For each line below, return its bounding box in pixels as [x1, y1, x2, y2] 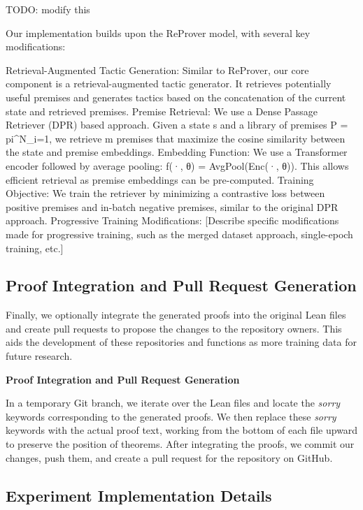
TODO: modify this [6, 2, 90, 16]
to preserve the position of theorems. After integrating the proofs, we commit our [6, 437, 355, 451]
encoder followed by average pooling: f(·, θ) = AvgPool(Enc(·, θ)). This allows [6, 158, 349, 173]
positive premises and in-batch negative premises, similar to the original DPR [6, 199, 339, 214]
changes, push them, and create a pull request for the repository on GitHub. [6, 450, 333, 465]
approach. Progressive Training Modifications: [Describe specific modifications [6, 213, 339, 228]
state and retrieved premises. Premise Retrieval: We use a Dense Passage [6, 103, 318, 118]
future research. [6, 349, 73, 363]
